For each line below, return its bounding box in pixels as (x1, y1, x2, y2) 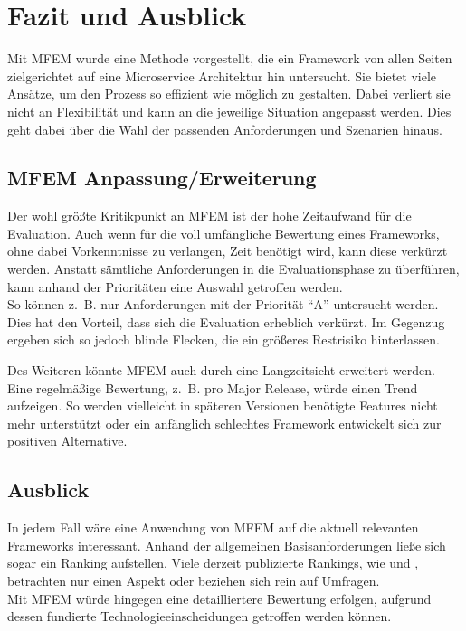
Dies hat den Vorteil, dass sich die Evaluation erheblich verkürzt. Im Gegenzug (7, 312, 445, 331)
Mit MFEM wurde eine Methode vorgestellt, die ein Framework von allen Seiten (7, 49, 452, 68)
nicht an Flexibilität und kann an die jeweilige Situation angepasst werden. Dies (7, 101, 452, 120)
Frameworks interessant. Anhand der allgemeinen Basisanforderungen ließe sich (7, 535, 446, 554)
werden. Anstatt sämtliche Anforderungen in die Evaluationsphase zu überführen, (7, 259, 460, 278)
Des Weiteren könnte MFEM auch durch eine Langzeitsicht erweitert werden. (7, 361, 435, 380)
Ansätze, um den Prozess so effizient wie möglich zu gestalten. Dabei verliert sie (7, 84, 451, 103)
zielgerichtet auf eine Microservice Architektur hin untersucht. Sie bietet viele (7, 66, 437, 85)
